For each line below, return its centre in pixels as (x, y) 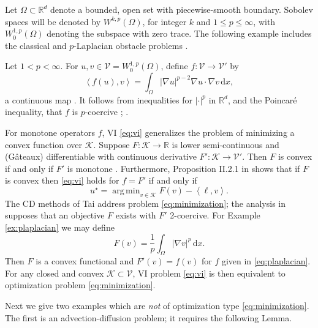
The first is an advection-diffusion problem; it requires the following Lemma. (149, 317)
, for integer (165, 21)
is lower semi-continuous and (225, 144)
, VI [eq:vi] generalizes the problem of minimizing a (198, 132)
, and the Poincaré (262, 99)
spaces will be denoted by (53, 21)
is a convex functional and (85, 261)
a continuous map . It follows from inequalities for (99, 99)
